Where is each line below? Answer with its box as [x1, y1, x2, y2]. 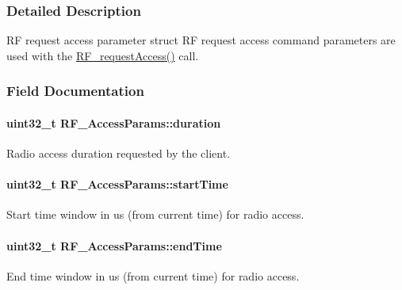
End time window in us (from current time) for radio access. [6, 267, 300, 284]
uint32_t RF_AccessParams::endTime [6, 237, 222, 254]
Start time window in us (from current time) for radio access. [6, 206, 304, 223]
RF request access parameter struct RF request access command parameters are [6, 32, 396, 48]
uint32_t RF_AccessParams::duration [6, 114, 221, 131]
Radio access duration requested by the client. [6, 145, 231, 162]
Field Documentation [6, 81, 144, 101]
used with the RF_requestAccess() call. [6, 47, 199, 63]
